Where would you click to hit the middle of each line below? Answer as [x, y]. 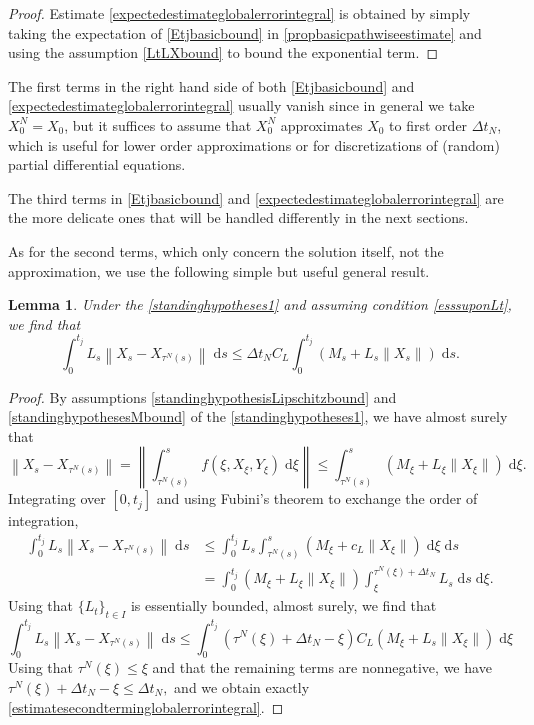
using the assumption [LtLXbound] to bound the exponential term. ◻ [223, 52]
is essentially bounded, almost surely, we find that [283, 605]
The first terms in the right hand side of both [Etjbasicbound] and [211, 85]
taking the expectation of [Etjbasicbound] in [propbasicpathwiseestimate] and [245, 32]
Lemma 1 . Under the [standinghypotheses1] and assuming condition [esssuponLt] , [260, 304]
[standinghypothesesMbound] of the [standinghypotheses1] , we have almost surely [258, 416]
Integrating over [57, 498]
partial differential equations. [97, 164]
